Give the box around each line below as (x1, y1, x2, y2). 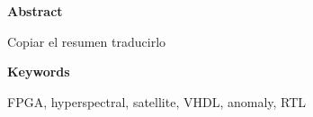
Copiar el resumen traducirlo (7, 31, 166, 50)
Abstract (7, 2, 63, 20)
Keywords (7, 62, 70, 81)
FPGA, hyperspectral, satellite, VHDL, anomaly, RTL (7, 92, 307, 111)
